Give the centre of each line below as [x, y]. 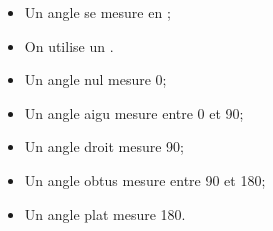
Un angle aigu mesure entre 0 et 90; [134, 112]
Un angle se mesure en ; [97, 12]
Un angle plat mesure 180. [105, 213]
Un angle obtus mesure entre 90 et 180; [145, 179]
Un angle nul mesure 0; [95, 79]
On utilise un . [69, 45]
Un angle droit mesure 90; [104, 146]
